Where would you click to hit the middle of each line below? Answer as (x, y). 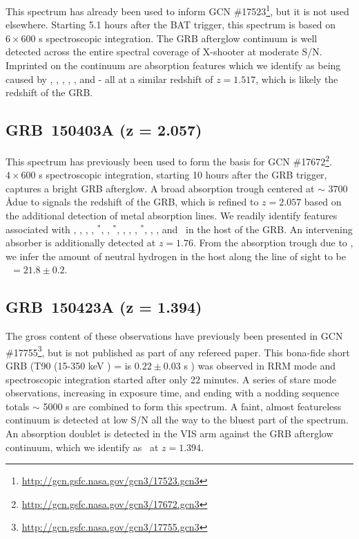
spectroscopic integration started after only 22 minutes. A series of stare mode (171, 379)
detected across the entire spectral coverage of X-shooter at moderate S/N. (164, 52)
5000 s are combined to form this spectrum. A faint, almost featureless (192, 406)
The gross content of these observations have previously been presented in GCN (174, 336)
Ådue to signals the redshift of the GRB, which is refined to (132, 202)
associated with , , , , (50, 229)
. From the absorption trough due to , (273, 243)
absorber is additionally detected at (81, 243)
